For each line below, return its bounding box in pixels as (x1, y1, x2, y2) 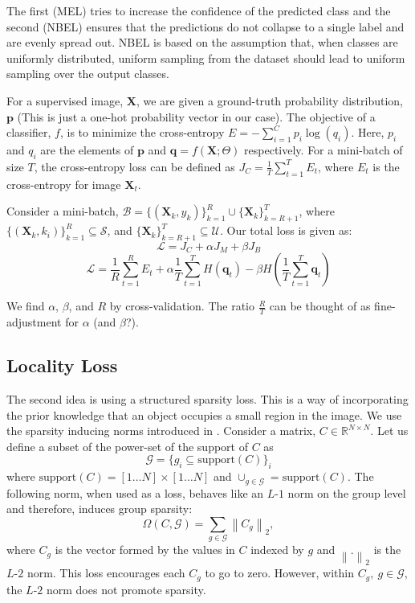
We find (6, 297, 45, 314)
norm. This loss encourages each (26, 564, 185, 581)
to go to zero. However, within (205, 564, 354, 581)
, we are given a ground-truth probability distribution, (136, 92, 404, 109)
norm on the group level (287, 484, 406, 501)
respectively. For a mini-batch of (244, 142, 403, 158)
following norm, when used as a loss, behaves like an (6, 484, 264, 501)
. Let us (370, 422, 409, 439)
